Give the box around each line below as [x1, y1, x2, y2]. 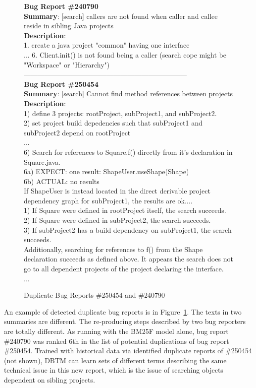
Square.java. [24, 156, 60, 167]
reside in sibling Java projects [24, 20, 113, 31]
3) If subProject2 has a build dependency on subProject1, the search [24, 224, 232, 235]
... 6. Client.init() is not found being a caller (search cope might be [24, 49, 226, 60]
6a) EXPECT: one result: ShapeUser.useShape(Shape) [24, 166, 189, 177]
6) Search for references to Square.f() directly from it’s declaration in [24, 146, 233, 157]
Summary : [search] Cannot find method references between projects [24, 88, 233, 99]
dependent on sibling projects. [4, 374, 95, 385]
